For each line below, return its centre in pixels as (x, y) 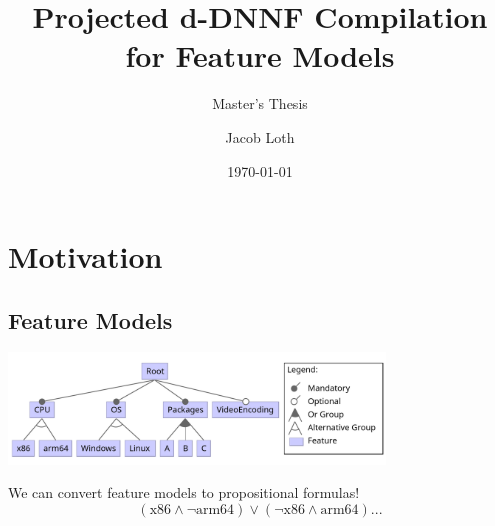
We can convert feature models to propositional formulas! (184, 492)
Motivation (85, 256)
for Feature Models (260, 55)
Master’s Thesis (260, 103)
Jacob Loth (260, 136)
